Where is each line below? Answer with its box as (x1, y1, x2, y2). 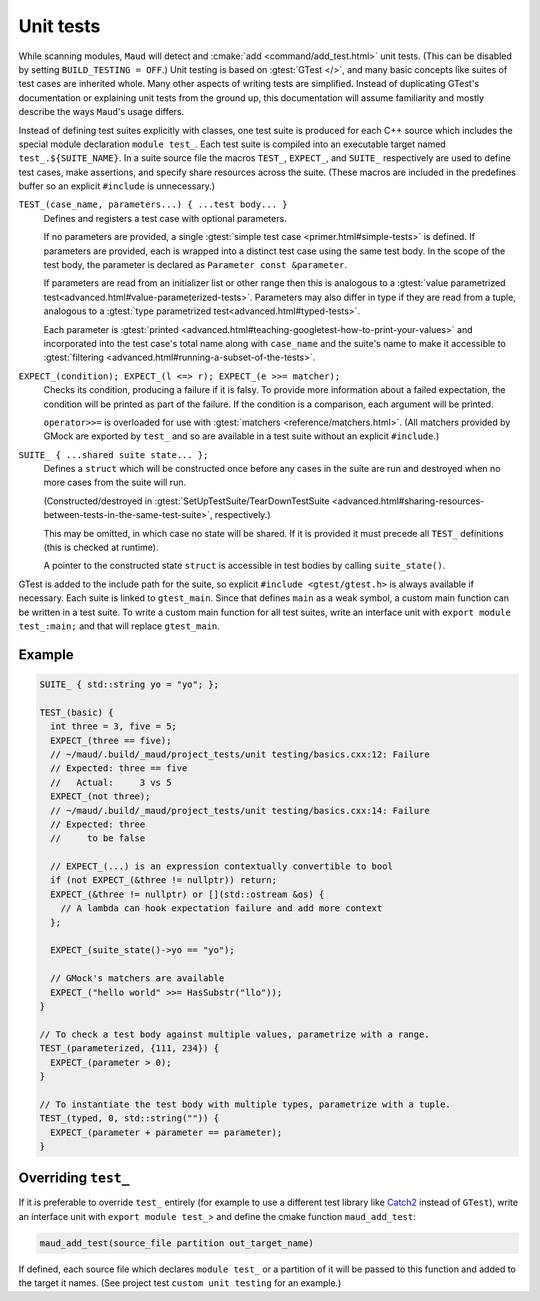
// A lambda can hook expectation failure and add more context (60, 903, 383, 914)
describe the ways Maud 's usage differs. (18, 106, 185, 118)
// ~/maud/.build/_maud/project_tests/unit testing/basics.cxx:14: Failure (50, 805, 430, 816)
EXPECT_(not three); (50, 791, 151, 802)
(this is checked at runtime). (43, 541, 159, 554)
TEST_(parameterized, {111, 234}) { (39, 1043, 220, 1054)
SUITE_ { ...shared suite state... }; (18, 449, 209, 460)
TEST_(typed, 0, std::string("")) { (39, 1113, 220, 1124)
